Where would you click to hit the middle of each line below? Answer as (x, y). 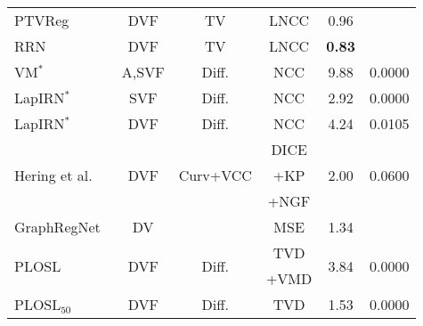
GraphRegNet (57, 227)
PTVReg (42, 20)
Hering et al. (53, 175)
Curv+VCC (215, 175)
